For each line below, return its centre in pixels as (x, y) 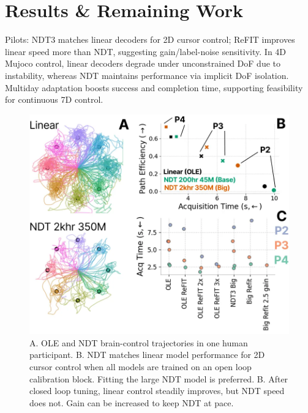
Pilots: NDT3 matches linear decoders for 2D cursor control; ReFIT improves (150, 39)
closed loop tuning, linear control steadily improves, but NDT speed (157, 391)
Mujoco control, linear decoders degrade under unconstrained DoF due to (143, 63)
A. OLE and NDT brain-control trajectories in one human (139, 342)
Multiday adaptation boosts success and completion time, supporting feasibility (154, 87)
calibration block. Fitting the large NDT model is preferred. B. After (159, 378)
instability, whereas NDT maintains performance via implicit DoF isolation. (147, 75)
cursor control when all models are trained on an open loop (141, 367)
